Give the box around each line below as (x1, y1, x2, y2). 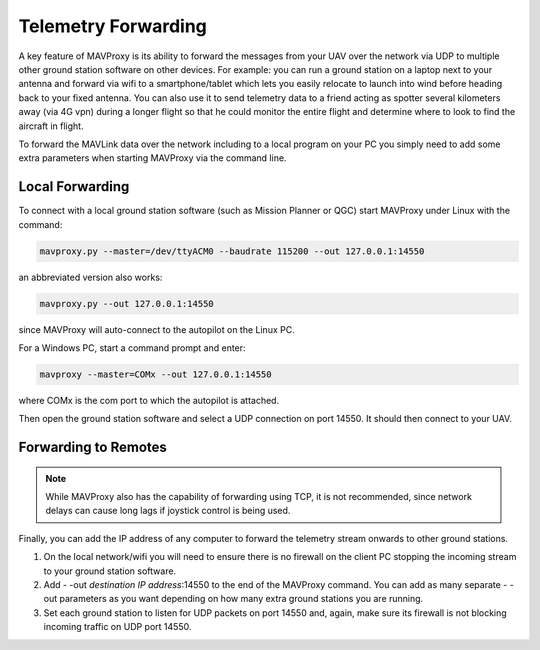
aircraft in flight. (18, 120, 84, 132)
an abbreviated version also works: (18, 271, 163, 283)
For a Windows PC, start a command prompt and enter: (18, 341, 246, 354)
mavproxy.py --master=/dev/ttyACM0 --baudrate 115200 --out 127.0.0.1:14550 (39, 245, 425, 257)
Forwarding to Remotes (18, 439, 167, 456)
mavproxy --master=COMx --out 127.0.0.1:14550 (39, 368, 272, 380)
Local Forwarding (18, 178, 130, 195)
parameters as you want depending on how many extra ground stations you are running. (59, 593, 424, 605)
